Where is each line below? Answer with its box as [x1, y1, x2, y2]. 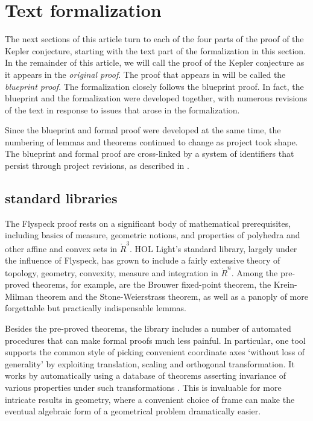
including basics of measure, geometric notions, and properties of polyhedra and [5, 229, 300, 241]
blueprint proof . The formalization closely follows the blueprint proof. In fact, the [5, 80, 304, 92]
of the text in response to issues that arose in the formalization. [5, 103, 240, 116]
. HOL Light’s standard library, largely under [130, 242, 297, 255]
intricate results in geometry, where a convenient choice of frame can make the [5, 393, 295, 405]
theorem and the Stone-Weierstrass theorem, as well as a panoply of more [36, 290, 308, 302]
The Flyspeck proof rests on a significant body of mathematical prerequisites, [5, 217, 291, 229]
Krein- [273, 278, 297, 291]
